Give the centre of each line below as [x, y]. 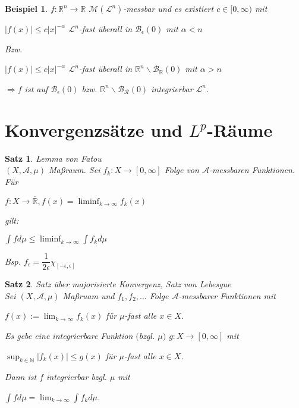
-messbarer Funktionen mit [227, 295]
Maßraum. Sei [74, 170]
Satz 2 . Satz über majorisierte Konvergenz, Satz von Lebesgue [118, 284]
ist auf [36, 88]
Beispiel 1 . [26, 8]
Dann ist [21, 377]
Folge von [182, 170]
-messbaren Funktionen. [252, 170]
